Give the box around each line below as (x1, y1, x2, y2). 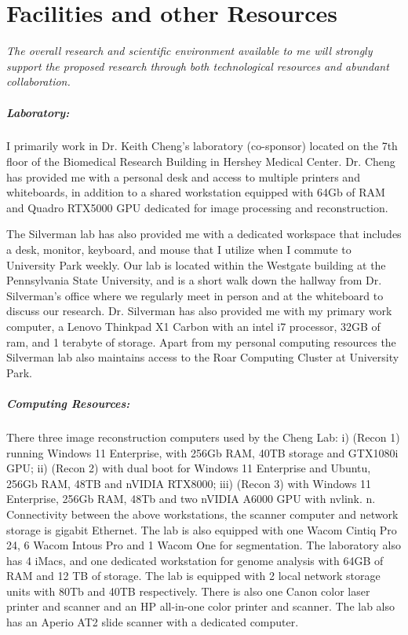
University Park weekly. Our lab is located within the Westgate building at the (6, 256, 386, 273)
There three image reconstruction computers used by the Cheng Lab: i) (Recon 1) (6, 428, 400, 445)
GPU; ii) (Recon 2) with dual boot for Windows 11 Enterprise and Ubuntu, (6, 460, 371, 476)
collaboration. (6, 73, 71, 90)
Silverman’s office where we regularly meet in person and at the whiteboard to (6, 287, 384, 303)
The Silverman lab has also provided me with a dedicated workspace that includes (6, 226, 402, 242)
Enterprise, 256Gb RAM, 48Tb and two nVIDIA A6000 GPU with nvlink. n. (6, 490, 376, 507)
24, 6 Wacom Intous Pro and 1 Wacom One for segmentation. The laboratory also (6, 537, 402, 553)
